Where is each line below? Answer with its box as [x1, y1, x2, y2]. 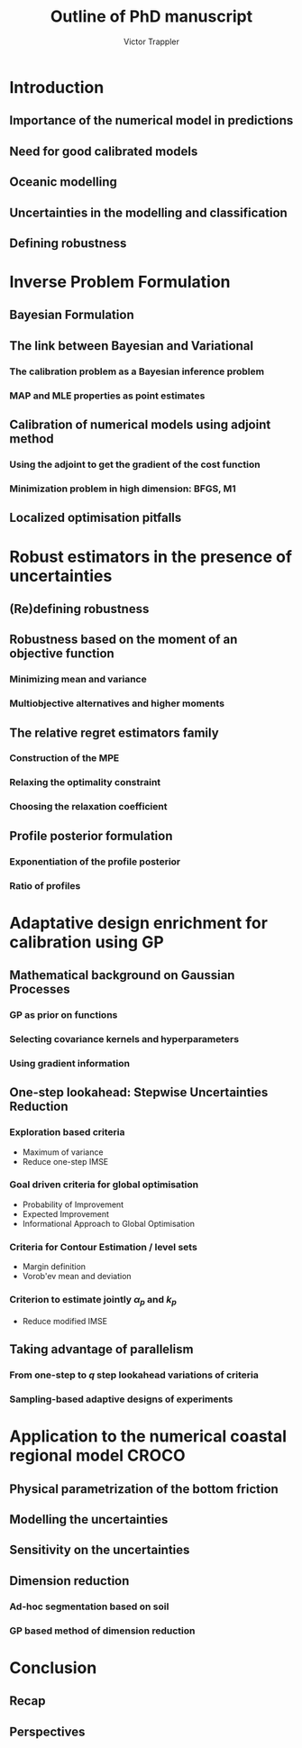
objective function [9, 646, 114, 662]
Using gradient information [9, 1057, 131, 1069]
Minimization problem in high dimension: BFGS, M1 [9, 482, 236, 495]
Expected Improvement [22, 1208, 110, 1219]
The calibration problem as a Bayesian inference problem [9, 365, 264, 378]
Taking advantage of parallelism [9, 1341, 194, 1358]
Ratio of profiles [9, 879, 81, 892]
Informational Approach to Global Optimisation [22, 1218, 196, 1229]
